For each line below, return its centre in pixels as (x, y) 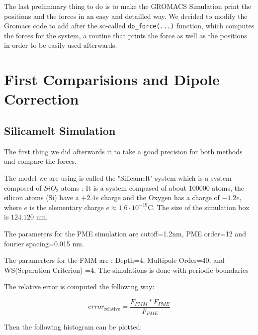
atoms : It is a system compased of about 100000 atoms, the (152, 187)
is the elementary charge (67, 207)
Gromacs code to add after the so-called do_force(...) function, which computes (129, 26)
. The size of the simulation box (201, 207)
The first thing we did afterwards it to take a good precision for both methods (123, 151)
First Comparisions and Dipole (112, 79)
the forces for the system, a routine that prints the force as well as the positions (126, 35)
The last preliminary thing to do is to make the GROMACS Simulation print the (128, 6)
